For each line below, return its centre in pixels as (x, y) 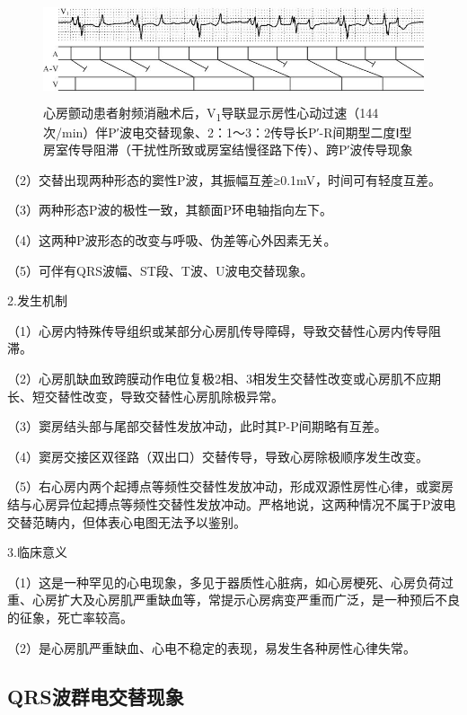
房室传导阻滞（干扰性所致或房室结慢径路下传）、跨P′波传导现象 (228, 150)
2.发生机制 (37, 300)
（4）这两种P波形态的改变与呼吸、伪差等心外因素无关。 (172, 240)
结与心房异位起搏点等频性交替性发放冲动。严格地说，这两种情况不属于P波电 (232, 504)
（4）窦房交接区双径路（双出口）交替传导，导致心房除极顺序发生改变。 (218, 456)
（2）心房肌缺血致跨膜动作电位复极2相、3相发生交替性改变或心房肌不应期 (224, 379)
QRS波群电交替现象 (96, 696)
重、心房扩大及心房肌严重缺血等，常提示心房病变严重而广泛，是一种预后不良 (233, 600)
